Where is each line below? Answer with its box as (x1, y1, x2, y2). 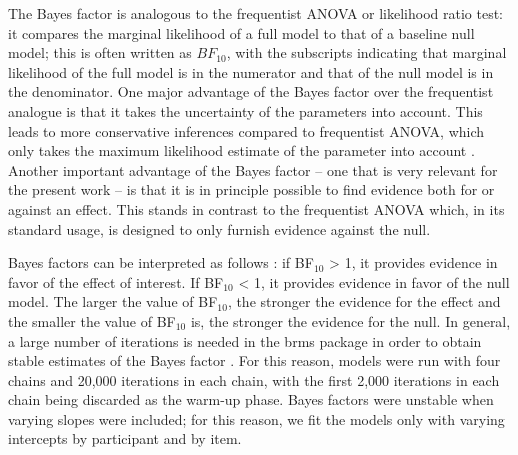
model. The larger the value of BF (8, 291, 218, 312)
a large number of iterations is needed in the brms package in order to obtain (8, 330, 482, 351)
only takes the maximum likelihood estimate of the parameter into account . (8, 140, 475, 161)
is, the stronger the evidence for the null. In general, (190, 310, 511, 331)
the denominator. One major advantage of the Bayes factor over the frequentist (8, 81, 494, 102)
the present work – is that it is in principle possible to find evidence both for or (8, 179, 495, 200)
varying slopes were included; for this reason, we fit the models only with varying (8, 408, 505, 429)
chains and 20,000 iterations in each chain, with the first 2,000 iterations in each (8, 369, 500, 390)
